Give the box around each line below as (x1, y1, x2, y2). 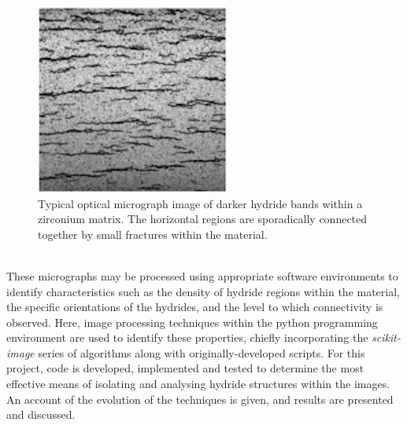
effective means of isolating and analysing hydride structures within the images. (6, 376, 390, 392)
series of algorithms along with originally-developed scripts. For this (38, 344, 365, 361)
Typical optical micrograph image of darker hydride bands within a (38, 195, 363, 211)
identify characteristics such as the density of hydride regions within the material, (6, 283, 400, 299)
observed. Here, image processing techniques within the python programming (6, 313, 378, 330)
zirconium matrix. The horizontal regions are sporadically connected (38, 211, 368, 227)
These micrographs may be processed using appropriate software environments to (6, 267, 398, 284)
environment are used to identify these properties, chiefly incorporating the (6, 329, 368, 346)
